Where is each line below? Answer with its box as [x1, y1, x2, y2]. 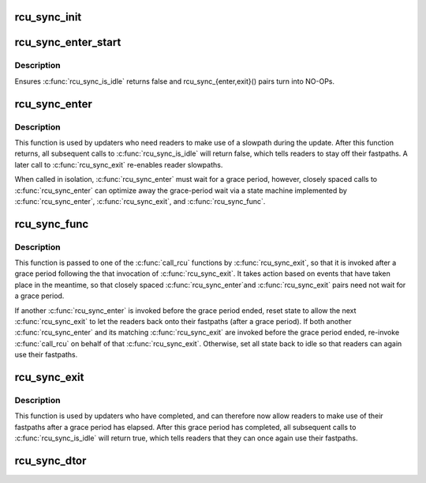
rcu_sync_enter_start [14, 36, 121, 49]
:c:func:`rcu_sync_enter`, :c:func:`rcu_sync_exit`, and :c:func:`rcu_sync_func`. [14, 196, 266, 206]
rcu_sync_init [14, 10, 82, 24]
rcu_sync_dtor [14, 454, 87, 467]
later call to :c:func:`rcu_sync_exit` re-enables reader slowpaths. [14, 160, 223, 169]
